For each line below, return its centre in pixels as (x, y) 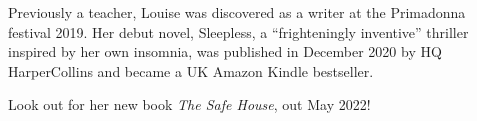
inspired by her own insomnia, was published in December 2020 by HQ (225, 51)
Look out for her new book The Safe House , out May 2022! (189, 104)
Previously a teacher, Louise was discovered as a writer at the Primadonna (237, 12)
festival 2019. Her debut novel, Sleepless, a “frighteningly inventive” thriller (238, 31)
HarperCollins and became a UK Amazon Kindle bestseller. (191, 70)
